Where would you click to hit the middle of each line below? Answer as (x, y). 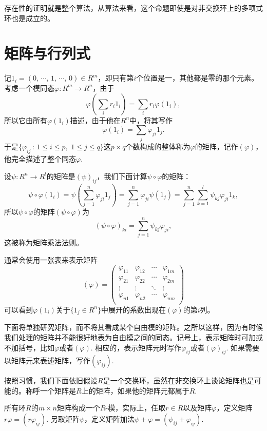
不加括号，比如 (29, 347)
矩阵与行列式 (47, 53)
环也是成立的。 (29, 18)
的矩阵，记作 (216, 146)
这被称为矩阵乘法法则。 (44, 242)
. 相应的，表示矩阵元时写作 (136, 347)
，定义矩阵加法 (109, 419)
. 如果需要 (243, 347)
